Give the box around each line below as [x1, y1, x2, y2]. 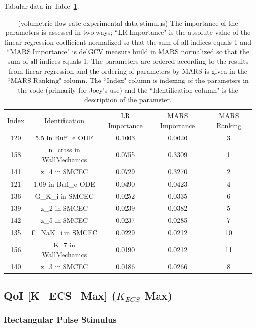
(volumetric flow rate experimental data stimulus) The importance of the [18, 17, 238, 27]
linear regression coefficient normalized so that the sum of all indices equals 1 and [5, 36, 251, 47]
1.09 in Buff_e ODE [33, 178, 95, 189]
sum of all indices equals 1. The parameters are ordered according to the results [7, 55, 249, 66]
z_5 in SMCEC [41, 215, 88, 225]
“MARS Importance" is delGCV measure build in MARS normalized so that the [6, 46, 250, 56]
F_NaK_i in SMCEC [31, 227, 97, 238]
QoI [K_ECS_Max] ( [4, 287, 116, 302]
